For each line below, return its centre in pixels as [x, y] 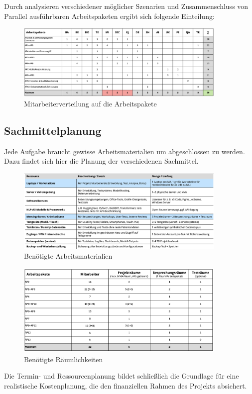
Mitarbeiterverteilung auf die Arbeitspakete [90, 104]
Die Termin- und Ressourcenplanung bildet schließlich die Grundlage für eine [122, 376]
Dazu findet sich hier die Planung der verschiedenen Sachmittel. [101, 161]
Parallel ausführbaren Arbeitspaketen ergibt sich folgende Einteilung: [109, 16]
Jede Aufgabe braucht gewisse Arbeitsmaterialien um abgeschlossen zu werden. [125, 151]
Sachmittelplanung [53, 131]
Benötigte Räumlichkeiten [63, 359]
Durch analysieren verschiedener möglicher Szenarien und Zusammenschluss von [126, 6]
